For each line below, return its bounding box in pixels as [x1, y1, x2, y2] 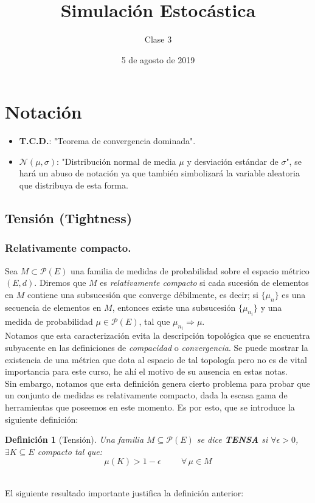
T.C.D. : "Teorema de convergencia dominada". [19, 134, 196, 147]
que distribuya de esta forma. [19, 179, 128, 192]
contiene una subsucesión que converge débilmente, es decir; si [27, 288, 258, 300]
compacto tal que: [37, 445, 102, 457]
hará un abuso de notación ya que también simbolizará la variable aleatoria [19, 167, 300, 179]
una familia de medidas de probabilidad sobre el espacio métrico [71, 264, 310, 277]
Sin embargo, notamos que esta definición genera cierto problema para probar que [5, 376, 310, 389]
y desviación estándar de [187, 154, 279, 167]
